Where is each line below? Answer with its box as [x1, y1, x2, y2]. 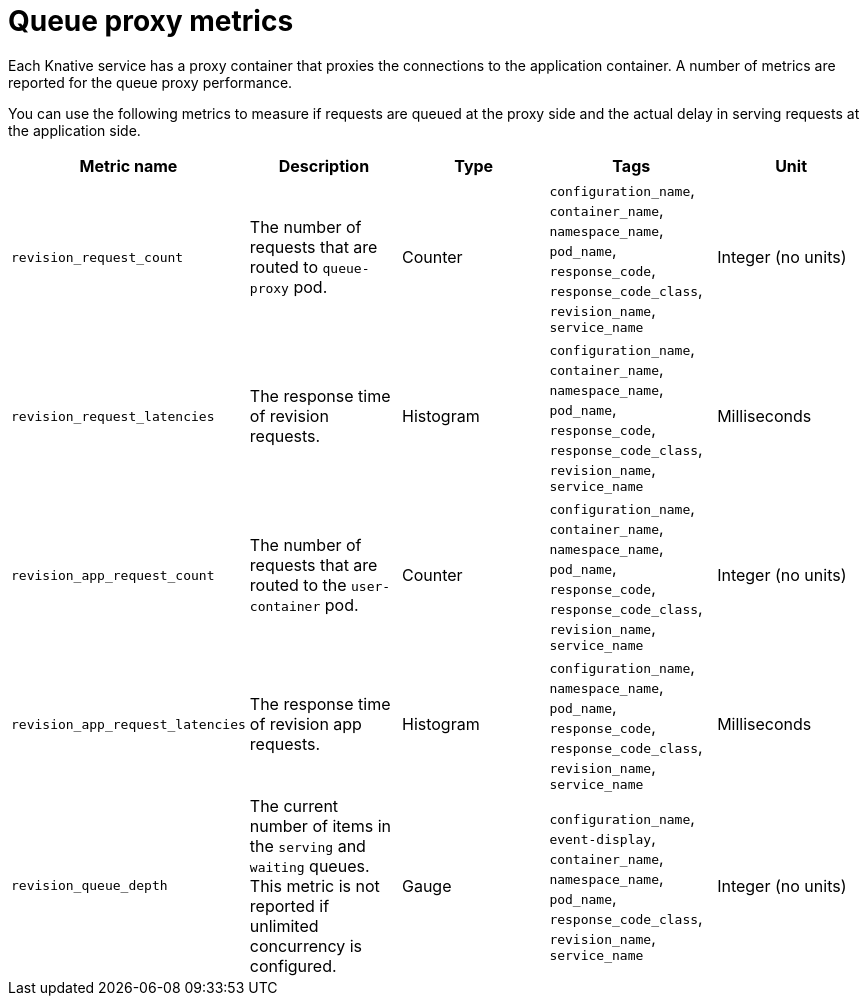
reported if [249, 895, 330, 916]
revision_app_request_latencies [11, 716, 246, 732]
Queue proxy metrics [8, 4, 294, 38]
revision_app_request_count [11, 567, 215, 583]
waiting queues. [249, 855, 370, 876]
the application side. [8, 121, 141, 139]
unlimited [249, 915, 319, 936]
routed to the [249, 575, 347, 596]
